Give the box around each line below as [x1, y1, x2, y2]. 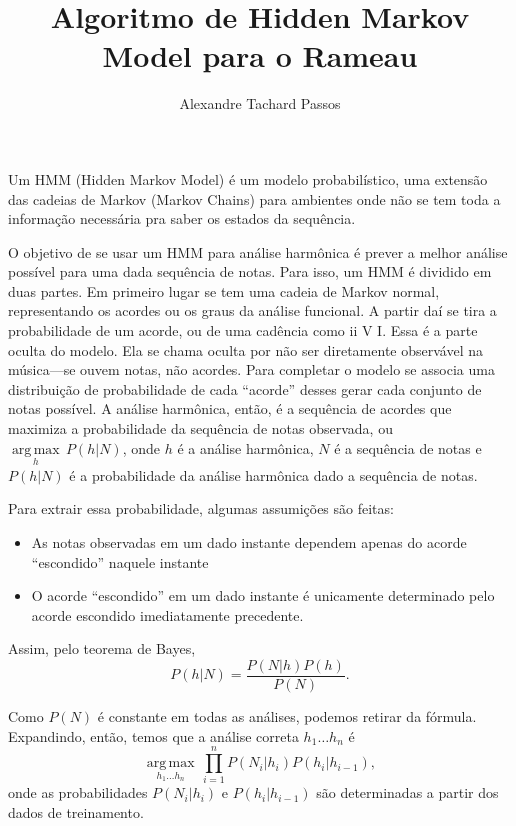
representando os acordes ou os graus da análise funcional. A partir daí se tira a [8, 300, 497, 321]
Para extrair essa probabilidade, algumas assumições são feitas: [8, 498, 394, 519]
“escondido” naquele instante [31, 551, 209, 572]
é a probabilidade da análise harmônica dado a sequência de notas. [69, 464, 478, 485]
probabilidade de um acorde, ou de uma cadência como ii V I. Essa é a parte [8, 320, 478, 341]
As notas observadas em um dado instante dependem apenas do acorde [31, 532, 467, 553]
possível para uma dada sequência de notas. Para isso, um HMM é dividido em [8, 261, 492, 282]
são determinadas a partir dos [316, 782, 499, 803]
